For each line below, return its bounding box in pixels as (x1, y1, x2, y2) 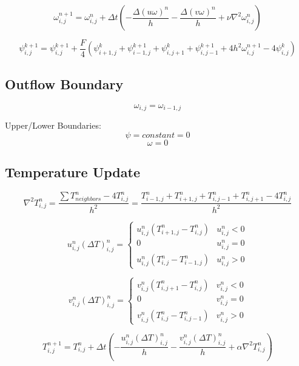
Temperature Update (5, 163, 140, 181)
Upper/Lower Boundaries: (5, 119, 101, 132)
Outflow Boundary (5, 74, 124, 93)
